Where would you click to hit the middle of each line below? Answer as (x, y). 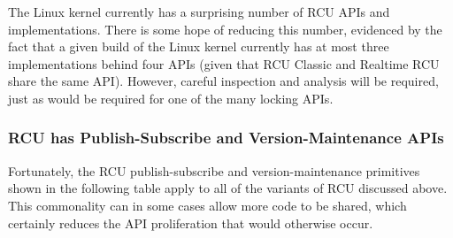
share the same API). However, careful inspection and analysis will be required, (223, 81)
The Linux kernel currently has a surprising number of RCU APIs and (199, 12)
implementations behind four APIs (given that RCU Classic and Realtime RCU (224, 63)
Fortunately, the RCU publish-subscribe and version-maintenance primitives (214, 170)
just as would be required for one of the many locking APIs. (171, 98)
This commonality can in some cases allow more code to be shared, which (207, 205)
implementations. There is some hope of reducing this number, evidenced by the (225, 29)
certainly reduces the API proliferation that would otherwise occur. (191, 223)
